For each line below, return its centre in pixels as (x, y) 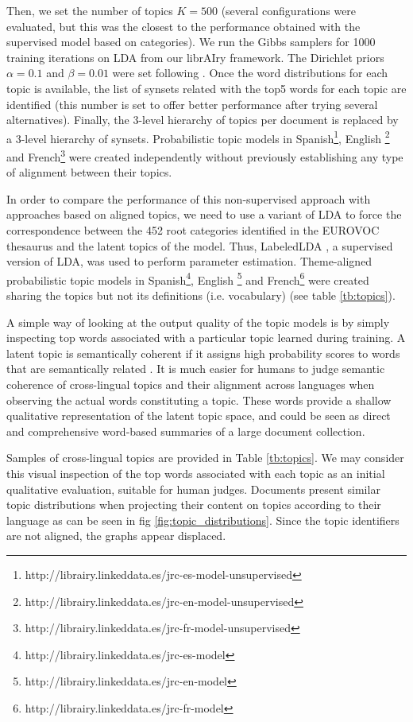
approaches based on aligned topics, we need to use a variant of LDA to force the (204, 214)
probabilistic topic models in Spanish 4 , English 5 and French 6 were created (188, 278)
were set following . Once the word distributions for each (250, 73)
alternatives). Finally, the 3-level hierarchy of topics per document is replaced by (203, 120)
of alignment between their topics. (89, 172)
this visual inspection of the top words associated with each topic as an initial (196, 473)
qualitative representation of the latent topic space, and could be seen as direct (199, 415)
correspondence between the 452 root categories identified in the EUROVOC (193, 230)
